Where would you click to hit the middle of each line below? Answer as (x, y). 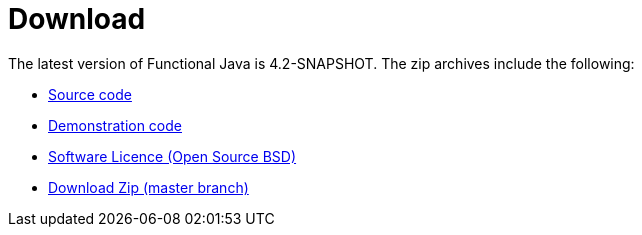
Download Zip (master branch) (148, 187)
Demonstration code (115, 125)
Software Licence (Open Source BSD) (172, 156)
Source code (90, 94)
